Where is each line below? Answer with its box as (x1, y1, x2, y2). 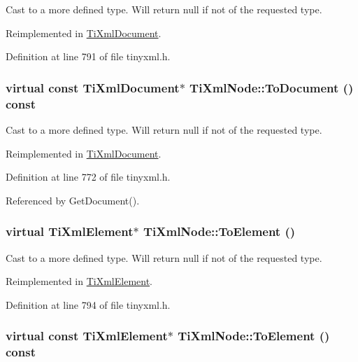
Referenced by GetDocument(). (6, 193, 140, 207)
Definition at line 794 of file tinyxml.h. (6, 297, 171, 312)
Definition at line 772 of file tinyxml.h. (6, 169, 171, 184)
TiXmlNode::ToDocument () (189, 78, 354, 96)
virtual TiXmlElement (6, 223, 134, 240)
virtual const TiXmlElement (6, 327, 168, 344)
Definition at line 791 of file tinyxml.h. (6, 49, 171, 64)
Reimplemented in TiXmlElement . (6, 274, 153, 288)
